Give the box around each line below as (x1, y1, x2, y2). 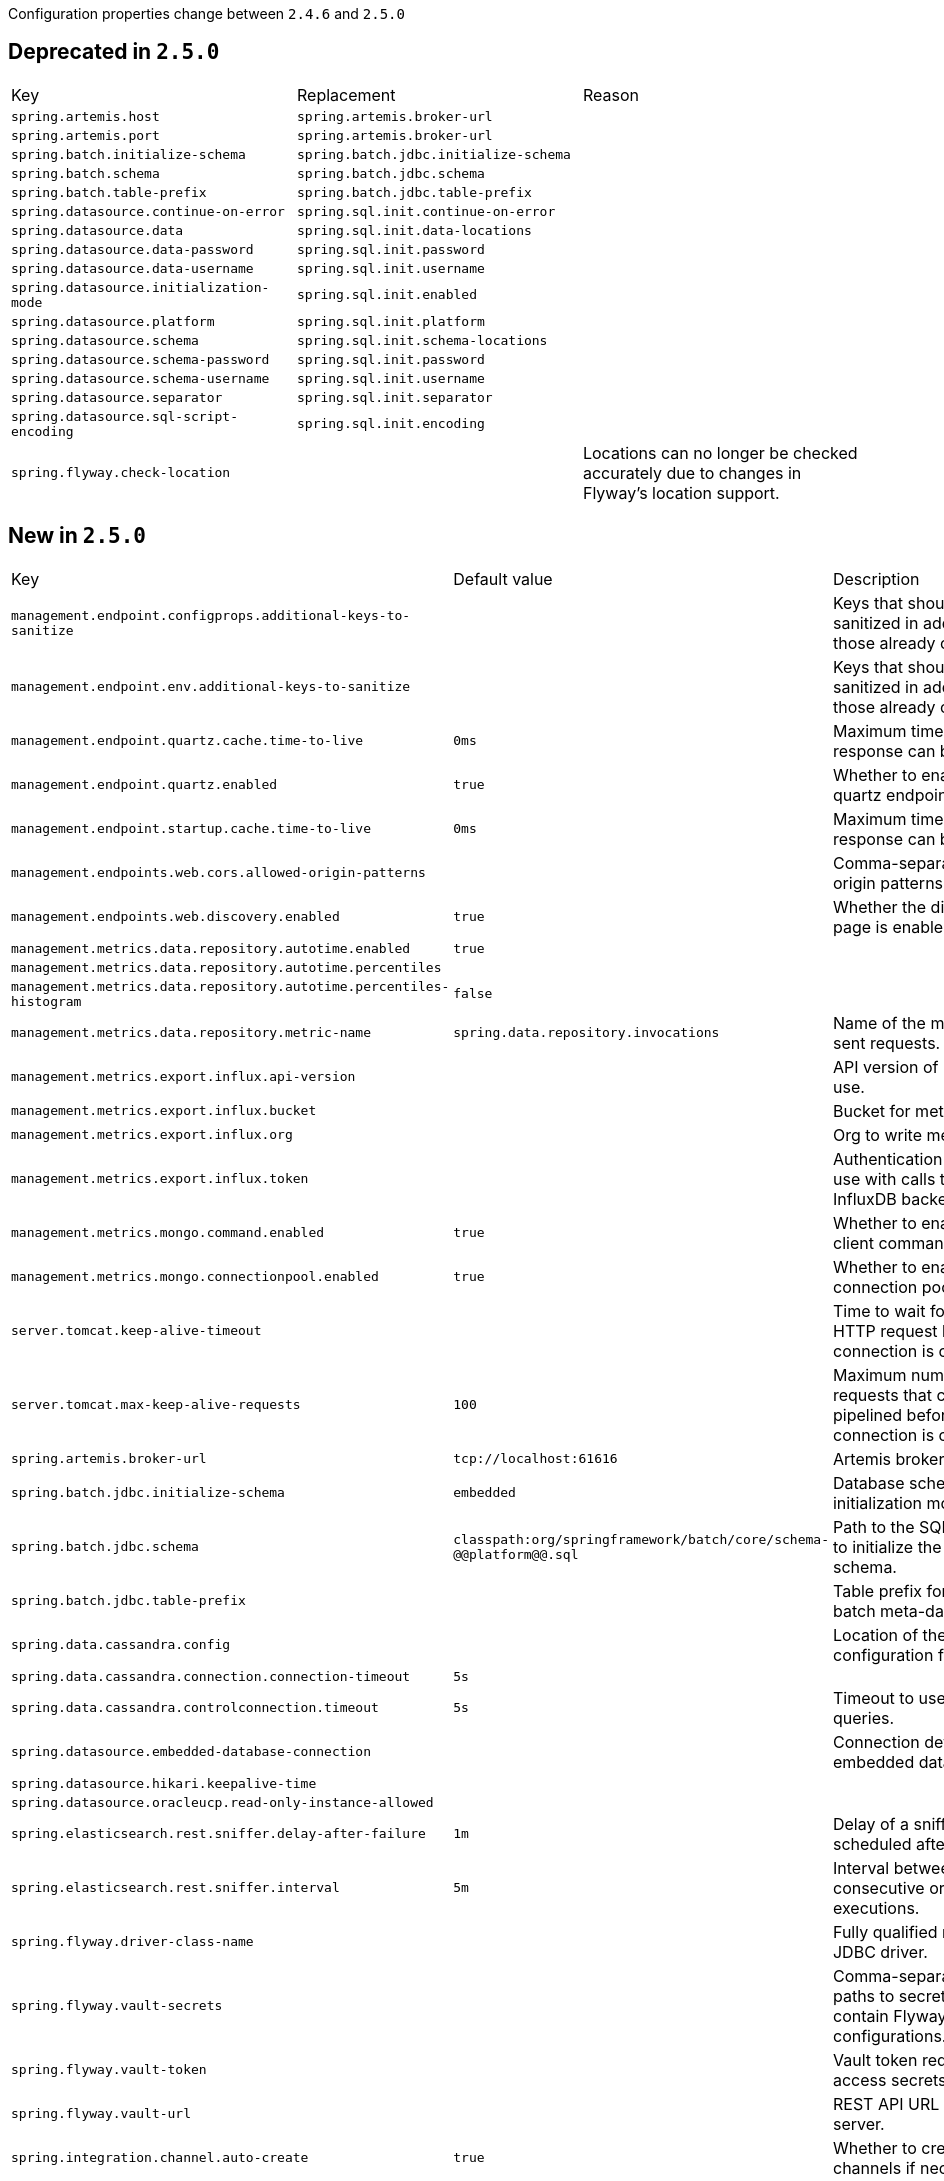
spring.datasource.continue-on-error (11, 203, 285, 219)
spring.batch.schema (11, 165, 160, 181)
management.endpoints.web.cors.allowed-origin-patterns (11, 865, 426, 881)
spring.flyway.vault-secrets (11, 1998, 223, 2014)
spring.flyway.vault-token (11, 2062, 207, 2078)
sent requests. (832, 1032, 941, 1053)
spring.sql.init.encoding (296, 416, 485, 432)
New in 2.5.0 (8, 523, 147, 549)
